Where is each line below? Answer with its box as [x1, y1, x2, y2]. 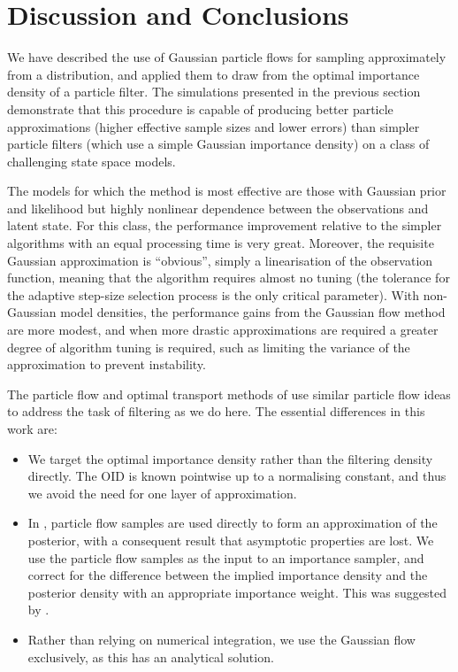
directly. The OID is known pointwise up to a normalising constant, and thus [27, 467, 447, 485]
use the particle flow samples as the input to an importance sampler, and [27, 548, 424, 567]
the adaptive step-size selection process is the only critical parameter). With [7, 285, 420, 304]
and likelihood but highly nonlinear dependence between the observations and [7, 198, 429, 217]
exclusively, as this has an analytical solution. [27, 647, 274, 666]
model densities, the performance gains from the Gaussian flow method [60, 303, 446, 321]
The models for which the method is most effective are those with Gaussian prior [7, 182, 447, 200]
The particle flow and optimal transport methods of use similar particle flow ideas [7, 384, 451, 403]
